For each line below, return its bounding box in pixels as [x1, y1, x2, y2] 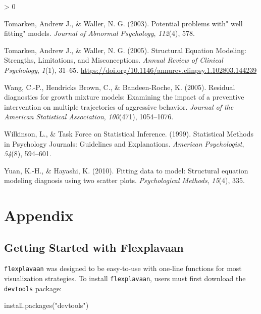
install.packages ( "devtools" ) [4, 300, 89, 310]
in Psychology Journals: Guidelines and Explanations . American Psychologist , [4, 138, 244, 149]
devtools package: [4, 283, 62, 293]
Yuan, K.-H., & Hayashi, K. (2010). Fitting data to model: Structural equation [4, 165, 248, 175]
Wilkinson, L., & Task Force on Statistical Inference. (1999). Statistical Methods [4, 128, 253, 139]
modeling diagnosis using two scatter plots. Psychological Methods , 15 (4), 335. [4, 175, 245, 186]
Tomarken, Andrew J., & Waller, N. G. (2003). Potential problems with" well [4, 18, 243, 28]
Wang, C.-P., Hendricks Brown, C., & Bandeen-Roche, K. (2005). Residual [4, 81, 235, 92]
